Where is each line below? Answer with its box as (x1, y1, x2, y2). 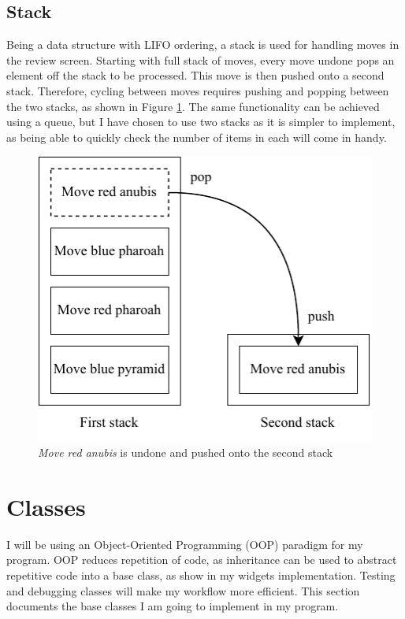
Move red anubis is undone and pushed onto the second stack (38, 444, 333, 461)
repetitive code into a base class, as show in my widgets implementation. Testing (6, 567, 396, 583)
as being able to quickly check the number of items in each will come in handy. (6, 128, 387, 145)
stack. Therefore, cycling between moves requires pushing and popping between (6, 82, 389, 98)
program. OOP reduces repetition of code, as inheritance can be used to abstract (6, 551, 397, 568)
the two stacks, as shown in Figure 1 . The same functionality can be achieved (6, 98, 380, 114)
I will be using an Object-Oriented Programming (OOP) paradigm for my (6, 536, 363, 552)
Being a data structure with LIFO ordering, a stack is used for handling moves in (6, 36, 399, 53)
